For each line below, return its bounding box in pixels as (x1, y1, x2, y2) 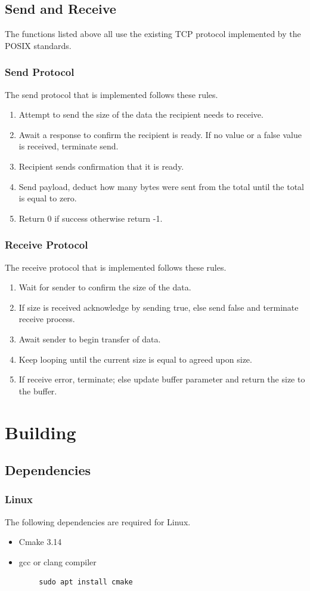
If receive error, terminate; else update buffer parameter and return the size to (18, 373, 305, 385)
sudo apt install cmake (39, 578, 133, 587)
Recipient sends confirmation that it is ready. (18, 160, 184, 172)
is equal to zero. (18, 192, 77, 204)
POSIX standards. (5, 39, 72, 51)
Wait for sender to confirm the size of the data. (18, 281, 191, 293)
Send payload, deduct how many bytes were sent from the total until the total (18, 180, 304, 192)
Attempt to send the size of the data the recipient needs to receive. (18, 108, 263, 121)
